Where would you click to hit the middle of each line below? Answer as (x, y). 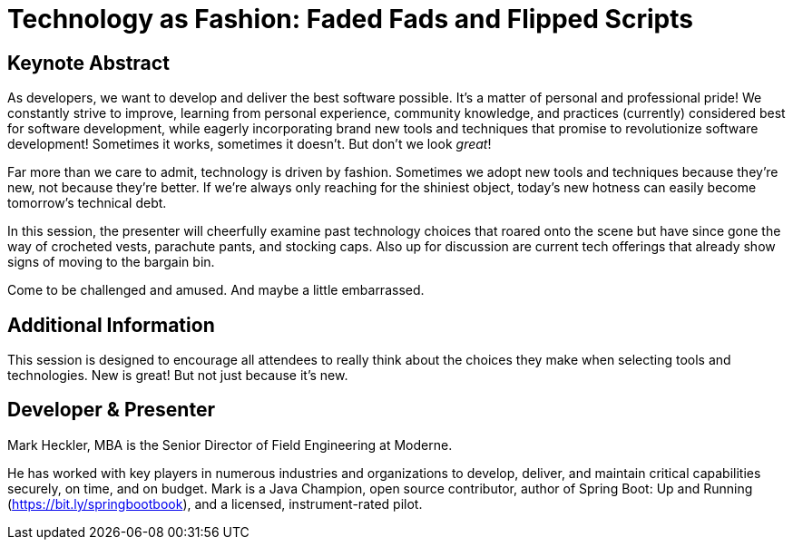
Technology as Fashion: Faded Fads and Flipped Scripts (350, 19)
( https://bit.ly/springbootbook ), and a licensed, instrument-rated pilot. (215, 503)
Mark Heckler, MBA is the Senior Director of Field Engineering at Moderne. (230, 444)
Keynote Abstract (88, 63)
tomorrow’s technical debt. (87, 203)
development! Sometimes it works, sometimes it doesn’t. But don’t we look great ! (250, 144)
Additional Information (111, 325)
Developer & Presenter (111, 410)
